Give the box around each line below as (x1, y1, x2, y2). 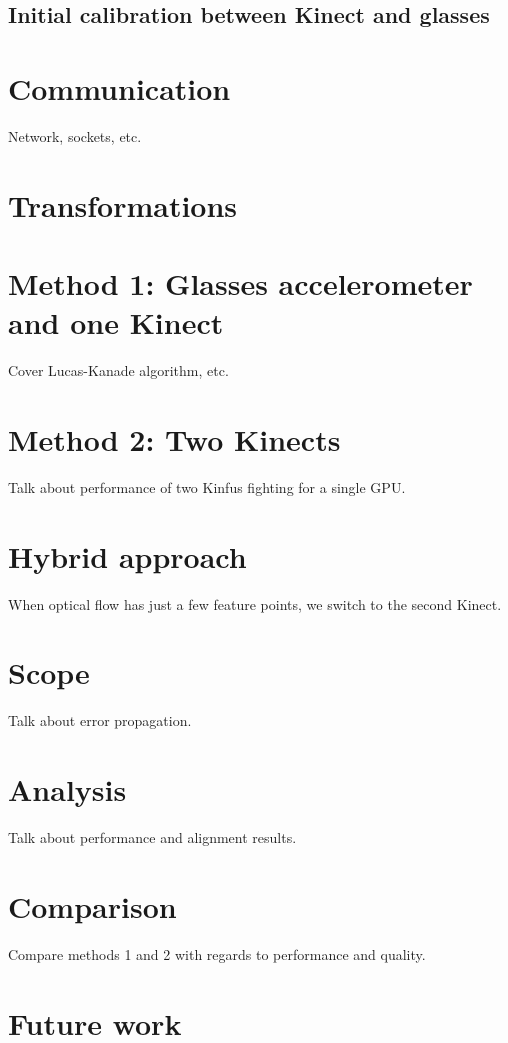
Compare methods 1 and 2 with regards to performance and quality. (8, 943, 426, 964)
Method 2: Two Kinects (8, 418, 341, 459)
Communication (8, 67, 231, 108)
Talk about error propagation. (8, 710, 192, 731)
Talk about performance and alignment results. (8, 827, 297, 848)
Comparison (8, 885, 177, 926)
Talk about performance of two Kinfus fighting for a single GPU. (8, 476, 406, 497)
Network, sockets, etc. (8, 125, 142, 146)
